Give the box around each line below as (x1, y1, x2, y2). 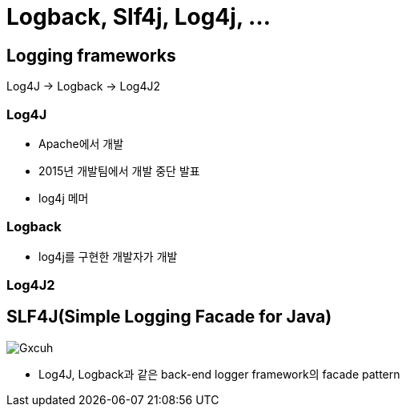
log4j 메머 (38, 190, 89, 205)
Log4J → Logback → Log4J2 (6, 79, 161, 94)
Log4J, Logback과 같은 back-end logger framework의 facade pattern (38, 367, 400, 381)
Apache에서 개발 (38, 136, 124, 150)
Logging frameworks (6, 45, 176, 66)
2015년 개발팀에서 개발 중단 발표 (38, 163, 200, 178)
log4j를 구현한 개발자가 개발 (38, 249, 178, 263)
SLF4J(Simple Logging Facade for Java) (6, 307, 332, 327)
